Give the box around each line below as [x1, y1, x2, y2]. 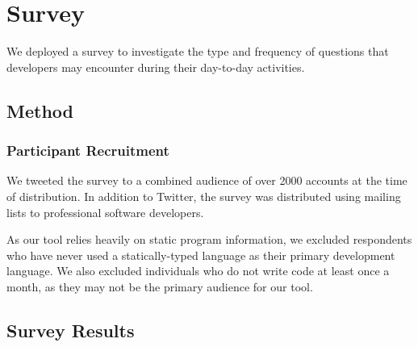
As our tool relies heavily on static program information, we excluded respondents [6, 231, 412, 248]
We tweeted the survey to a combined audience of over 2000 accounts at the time [6, 172, 408, 189]
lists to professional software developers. [6, 203, 204, 220]
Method [6, 98, 73, 123]
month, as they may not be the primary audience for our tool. [6, 278, 313, 295]
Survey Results [6, 317, 135, 342]
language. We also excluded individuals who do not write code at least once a [6, 262, 390, 279]
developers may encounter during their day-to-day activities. [6, 58, 305, 75]
